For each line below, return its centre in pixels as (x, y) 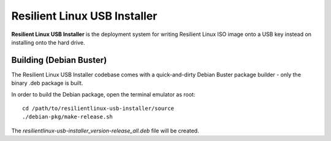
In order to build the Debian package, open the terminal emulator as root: (103, 94)
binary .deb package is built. (47, 83)
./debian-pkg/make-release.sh (68, 117)
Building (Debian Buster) (59, 60)
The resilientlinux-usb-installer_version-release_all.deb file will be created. (105, 131)
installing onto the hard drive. (48, 42)
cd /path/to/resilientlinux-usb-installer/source (98, 109)
